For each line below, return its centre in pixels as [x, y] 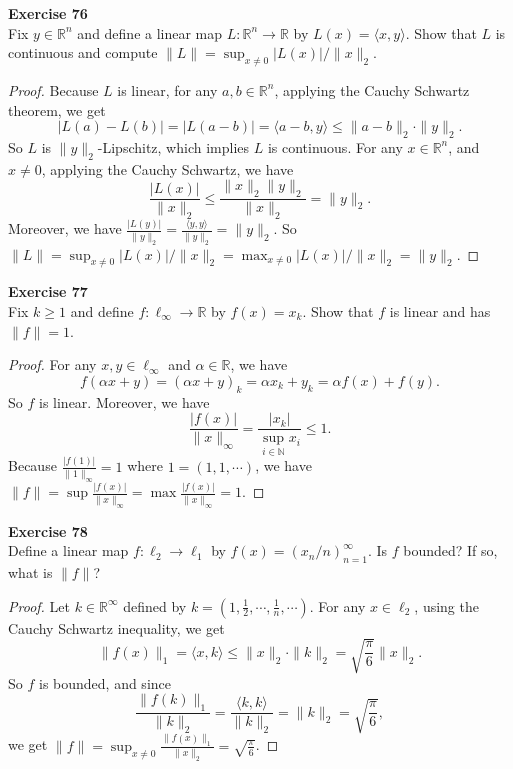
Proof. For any [52, 364]
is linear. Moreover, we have [124, 401]
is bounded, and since [104, 682]
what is [30, 571]
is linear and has [440, 310]
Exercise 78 [48, 530]
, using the [446, 605]
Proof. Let [39, 605]
